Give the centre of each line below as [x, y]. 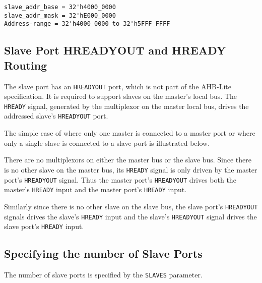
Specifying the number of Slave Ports [103, 253]
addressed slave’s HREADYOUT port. [56, 116]
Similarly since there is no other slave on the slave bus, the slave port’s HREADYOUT [131, 206]
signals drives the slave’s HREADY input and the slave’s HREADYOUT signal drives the [130, 216]
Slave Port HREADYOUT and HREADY [115, 50]
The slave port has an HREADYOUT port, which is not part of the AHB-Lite [118, 86]
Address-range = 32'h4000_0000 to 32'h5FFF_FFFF [87, 24]
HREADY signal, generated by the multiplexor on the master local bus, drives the [126, 106]
